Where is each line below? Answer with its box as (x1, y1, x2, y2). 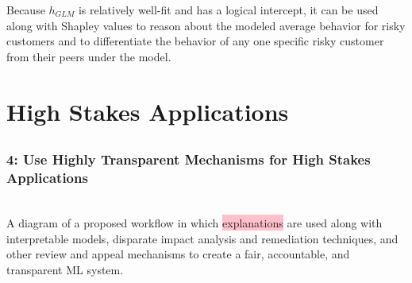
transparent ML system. (6, 261, 124, 277)
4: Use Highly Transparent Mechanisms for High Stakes (6, 149, 371, 169)
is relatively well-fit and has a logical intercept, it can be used (78, 2, 379, 17)
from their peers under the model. (6, 48, 171, 64)
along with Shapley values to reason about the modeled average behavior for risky (6, 17, 406, 33)
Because (6, 2, 45, 17)
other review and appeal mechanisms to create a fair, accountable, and (6, 246, 350, 262)
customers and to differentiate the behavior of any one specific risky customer (6, 33, 384, 49)
